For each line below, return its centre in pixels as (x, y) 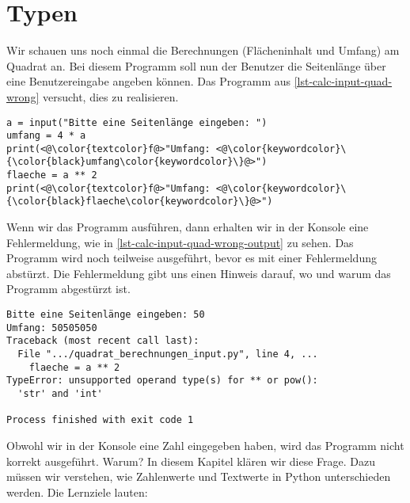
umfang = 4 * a (46, 136)
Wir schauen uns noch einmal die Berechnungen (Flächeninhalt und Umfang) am (203, 50)
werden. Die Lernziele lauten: (77, 492)
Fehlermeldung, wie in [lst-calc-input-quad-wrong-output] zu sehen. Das (180, 242)
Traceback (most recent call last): (103, 341)
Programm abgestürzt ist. (68, 289)
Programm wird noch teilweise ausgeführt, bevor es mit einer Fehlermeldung (192, 258)
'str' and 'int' (60, 394)
